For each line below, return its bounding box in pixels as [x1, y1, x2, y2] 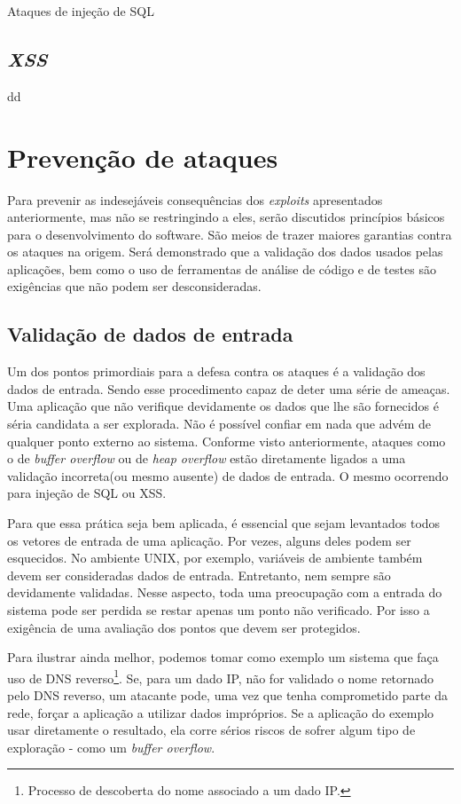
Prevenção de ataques [7, 138, 278, 175]
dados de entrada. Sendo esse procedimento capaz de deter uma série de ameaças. [7, 379, 450, 398]
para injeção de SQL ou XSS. [7, 484, 167, 502]
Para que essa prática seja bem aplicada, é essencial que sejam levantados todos [7, 514, 441, 532]
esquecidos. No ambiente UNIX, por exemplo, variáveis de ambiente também [7, 548, 423, 567]
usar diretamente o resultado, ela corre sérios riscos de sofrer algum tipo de [7, 721, 416, 739]
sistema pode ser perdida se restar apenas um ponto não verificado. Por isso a [7, 601, 430, 619]
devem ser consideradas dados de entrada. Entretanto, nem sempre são [7, 565, 391, 584]
